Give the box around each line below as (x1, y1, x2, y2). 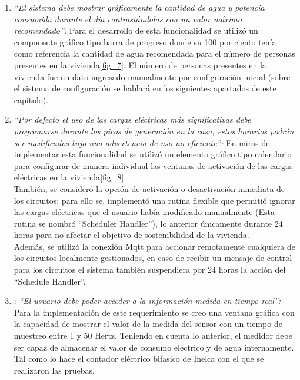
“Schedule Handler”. (14, 275, 86, 287)
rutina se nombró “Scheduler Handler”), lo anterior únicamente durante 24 (14, 217, 283, 229)
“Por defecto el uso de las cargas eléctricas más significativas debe (14, 113, 251, 125)
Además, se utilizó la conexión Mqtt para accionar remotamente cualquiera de (14, 240, 296, 252)
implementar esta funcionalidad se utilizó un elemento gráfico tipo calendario (14, 148, 292, 160)
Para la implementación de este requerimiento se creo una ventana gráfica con (14, 306, 295, 318)
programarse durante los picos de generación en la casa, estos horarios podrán (14, 124, 294, 137)
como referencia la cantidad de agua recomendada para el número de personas (14, 47, 295, 60)
